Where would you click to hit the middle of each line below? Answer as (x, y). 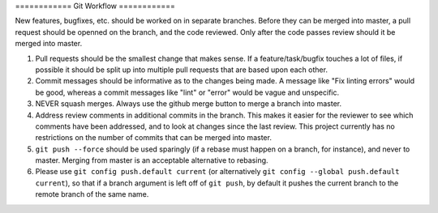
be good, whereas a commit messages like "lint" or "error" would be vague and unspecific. (187, 92)
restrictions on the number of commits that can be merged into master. (153, 138)
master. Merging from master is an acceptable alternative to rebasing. (152, 160)
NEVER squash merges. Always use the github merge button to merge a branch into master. (189, 104)
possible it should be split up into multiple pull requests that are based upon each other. (182, 70)
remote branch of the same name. (92, 194)
